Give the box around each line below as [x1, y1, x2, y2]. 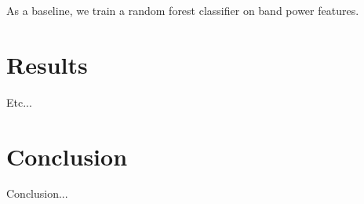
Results [6, 48, 88, 80]
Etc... [6, 93, 32, 110]
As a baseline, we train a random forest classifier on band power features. [6, 2, 359, 18]
